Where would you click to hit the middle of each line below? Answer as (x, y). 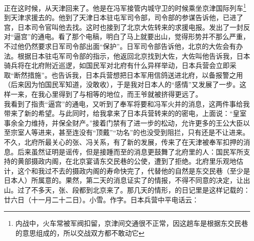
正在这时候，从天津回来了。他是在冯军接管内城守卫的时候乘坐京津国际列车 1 (125, 7)
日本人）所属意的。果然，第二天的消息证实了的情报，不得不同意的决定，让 (124, 180)
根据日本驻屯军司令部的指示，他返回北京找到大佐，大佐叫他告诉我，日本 (134, 55)
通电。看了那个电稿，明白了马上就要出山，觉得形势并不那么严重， (144, 36)
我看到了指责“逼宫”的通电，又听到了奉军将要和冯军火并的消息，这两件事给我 (127, 103)
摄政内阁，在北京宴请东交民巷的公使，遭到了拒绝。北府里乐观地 (134, 161)
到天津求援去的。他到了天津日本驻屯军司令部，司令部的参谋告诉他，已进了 (124, 17)
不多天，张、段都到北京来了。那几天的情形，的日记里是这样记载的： (140, 189)
